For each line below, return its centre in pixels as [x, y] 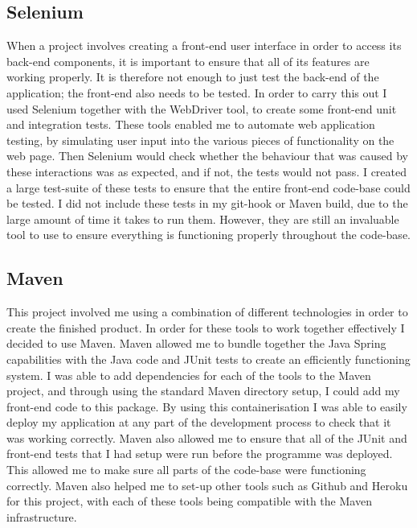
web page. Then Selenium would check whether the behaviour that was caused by [207, 156]
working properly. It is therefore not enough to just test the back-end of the [193, 77]
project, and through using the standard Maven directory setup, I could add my [203, 391]
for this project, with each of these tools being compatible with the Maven [189, 501]
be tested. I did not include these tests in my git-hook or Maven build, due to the [207, 203]
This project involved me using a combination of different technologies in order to [207, 312]
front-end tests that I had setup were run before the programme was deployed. [200, 454]
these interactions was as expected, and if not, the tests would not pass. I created [207, 171]
